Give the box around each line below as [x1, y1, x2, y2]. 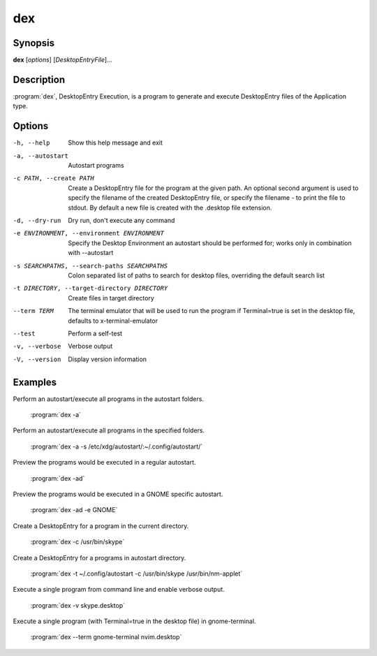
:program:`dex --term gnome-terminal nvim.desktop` [30, 633, 182, 641]
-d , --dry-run [13, 217, 61, 224]
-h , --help [13, 139, 50, 147]
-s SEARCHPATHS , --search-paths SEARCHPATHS [13, 262, 168, 270]
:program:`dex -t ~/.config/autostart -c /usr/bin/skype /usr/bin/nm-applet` [30, 569, 243, 578]
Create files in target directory [68, 293, 155, 302]
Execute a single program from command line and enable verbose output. [13, 585, 225, 594]
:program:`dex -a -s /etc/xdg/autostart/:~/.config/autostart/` [30, 442, 202, 451]
